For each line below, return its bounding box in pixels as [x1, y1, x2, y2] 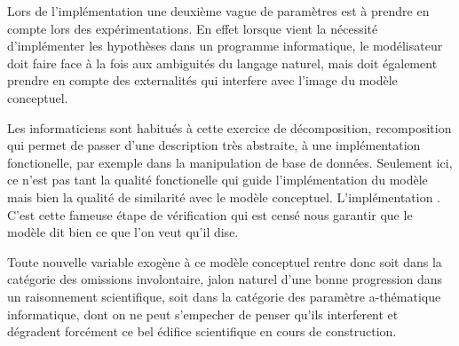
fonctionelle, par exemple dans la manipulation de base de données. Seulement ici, [7, 153, 453, 171]
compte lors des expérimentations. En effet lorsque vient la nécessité [7, 19, 378, 37]
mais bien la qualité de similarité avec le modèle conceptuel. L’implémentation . [7, 187, 441, 206]
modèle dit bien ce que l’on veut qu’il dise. [7, 223, 239, 241]
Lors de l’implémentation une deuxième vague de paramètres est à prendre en [7, 2, 430, 20]
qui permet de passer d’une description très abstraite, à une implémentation [7, 136, 421, 154]
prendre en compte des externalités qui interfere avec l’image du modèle [7, 71, 398, 90]
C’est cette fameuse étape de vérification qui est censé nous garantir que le [7, 205, 413, 224]
